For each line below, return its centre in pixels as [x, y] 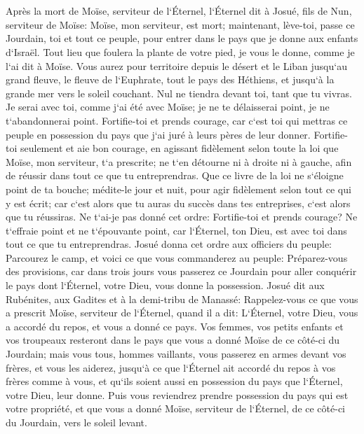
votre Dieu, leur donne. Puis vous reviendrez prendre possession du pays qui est [177, 394]
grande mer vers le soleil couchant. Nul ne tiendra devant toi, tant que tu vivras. [179, 93]
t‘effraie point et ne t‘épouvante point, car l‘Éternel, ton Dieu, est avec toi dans [176, 230]
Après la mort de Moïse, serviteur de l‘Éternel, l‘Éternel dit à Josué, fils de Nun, [179, 11]
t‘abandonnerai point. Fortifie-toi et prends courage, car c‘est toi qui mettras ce [177, 120]
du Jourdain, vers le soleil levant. [76, 422]
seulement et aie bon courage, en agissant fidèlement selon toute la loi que [179, 148]
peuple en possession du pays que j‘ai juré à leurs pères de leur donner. [158, 134]
